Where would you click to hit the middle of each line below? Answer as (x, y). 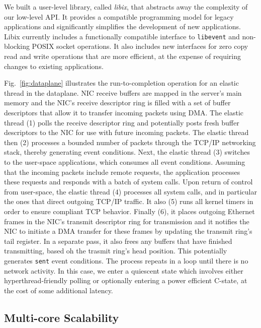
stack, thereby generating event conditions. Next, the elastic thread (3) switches (127, 152)
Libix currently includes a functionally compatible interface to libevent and (122, 36)
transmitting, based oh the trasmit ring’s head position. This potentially (116, 251)
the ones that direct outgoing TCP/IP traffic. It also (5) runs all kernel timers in (129, 201)
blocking (17, 46)
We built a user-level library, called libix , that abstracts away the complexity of (126, 7)
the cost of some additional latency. (59, 290)
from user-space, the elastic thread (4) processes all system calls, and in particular (130, 191)
